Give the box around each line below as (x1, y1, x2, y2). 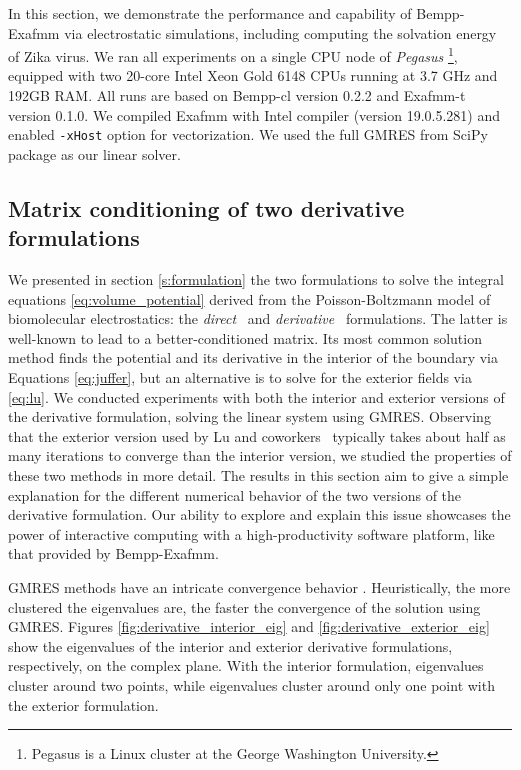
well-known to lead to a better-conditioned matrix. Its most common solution (8, 327, 482, 348)
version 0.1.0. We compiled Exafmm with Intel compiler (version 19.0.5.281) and (8, 104, 501, 125)
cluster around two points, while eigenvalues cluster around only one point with (8, 674, 495, 695)
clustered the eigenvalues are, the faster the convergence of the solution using (8, 596, 481, 617)
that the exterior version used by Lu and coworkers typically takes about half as (8, 425, 506, 446)
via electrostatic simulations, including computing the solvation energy (64, 22, 497, 43)
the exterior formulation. (8, 694, 159, 715)
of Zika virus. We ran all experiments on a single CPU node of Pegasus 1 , (8, 43, 458, 66)
